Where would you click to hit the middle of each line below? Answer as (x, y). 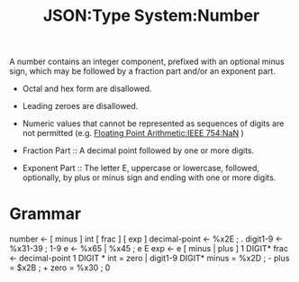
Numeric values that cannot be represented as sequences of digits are (153, 123)
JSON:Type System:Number (151, 16)
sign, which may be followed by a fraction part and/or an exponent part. (143, 71)
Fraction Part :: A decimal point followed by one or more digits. (138, 150)
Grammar (45, 214)
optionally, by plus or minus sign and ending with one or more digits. (149, 177)
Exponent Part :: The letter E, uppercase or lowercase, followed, (140, 168)
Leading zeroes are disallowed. (80, 106)
